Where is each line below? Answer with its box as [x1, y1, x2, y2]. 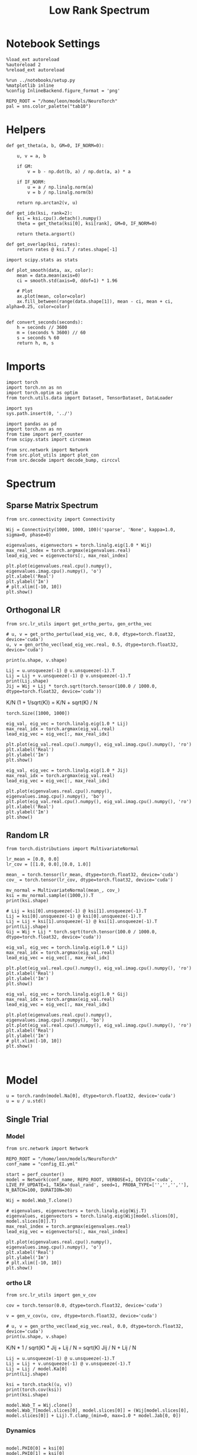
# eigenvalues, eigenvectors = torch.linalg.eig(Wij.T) [6, 1208, 147, 1214]
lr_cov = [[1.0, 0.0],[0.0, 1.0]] [6, 861, 92, 867]
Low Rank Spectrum [49, 4, 150, 17]
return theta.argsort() [17, 231, 76, 237]
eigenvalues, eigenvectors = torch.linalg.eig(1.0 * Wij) [6, 542, 152, 548]
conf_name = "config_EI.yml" [6, 1161, 78, 1167]
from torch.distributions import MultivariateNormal [6, 846, 139, 852]
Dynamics [6, 1427, 36, 1435]
